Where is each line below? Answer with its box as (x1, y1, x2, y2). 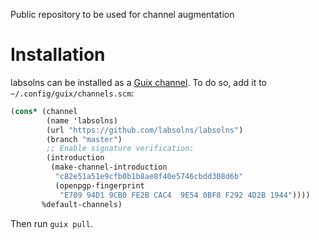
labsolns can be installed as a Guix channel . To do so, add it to (10, 76, 268, 88)
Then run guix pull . (10, 217, 93, 229)
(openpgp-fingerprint (54, 180, 145, 191)
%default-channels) (41, 199, 123, 209)
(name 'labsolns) (46, 115, 118, 126)
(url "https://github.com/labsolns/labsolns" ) (46, 125, 244, 135)
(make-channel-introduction (50, 162, 168, 173)
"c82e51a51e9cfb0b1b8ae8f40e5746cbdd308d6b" (54, 172, 244, 182)
